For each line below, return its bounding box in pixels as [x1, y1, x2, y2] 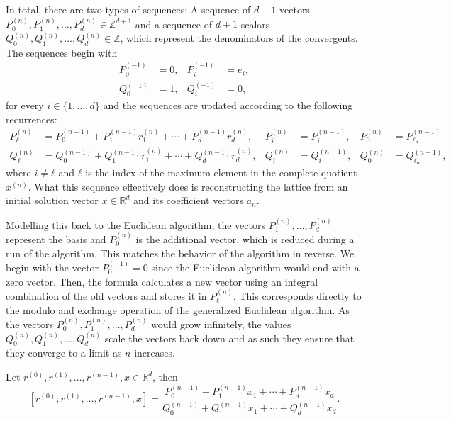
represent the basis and [6, 232, 106, 247]
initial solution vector [6, 193, 99, 208]
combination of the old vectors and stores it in [6, 288, 207, 303]
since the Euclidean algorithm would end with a [151, 260, 360, 275]
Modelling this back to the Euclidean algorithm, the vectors [6, 217, 266, 232]
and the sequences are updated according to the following [103, 97, 353, 112]
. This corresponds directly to [233, 288, 362, 303]
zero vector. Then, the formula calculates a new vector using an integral [6, 274, 318, 288]
